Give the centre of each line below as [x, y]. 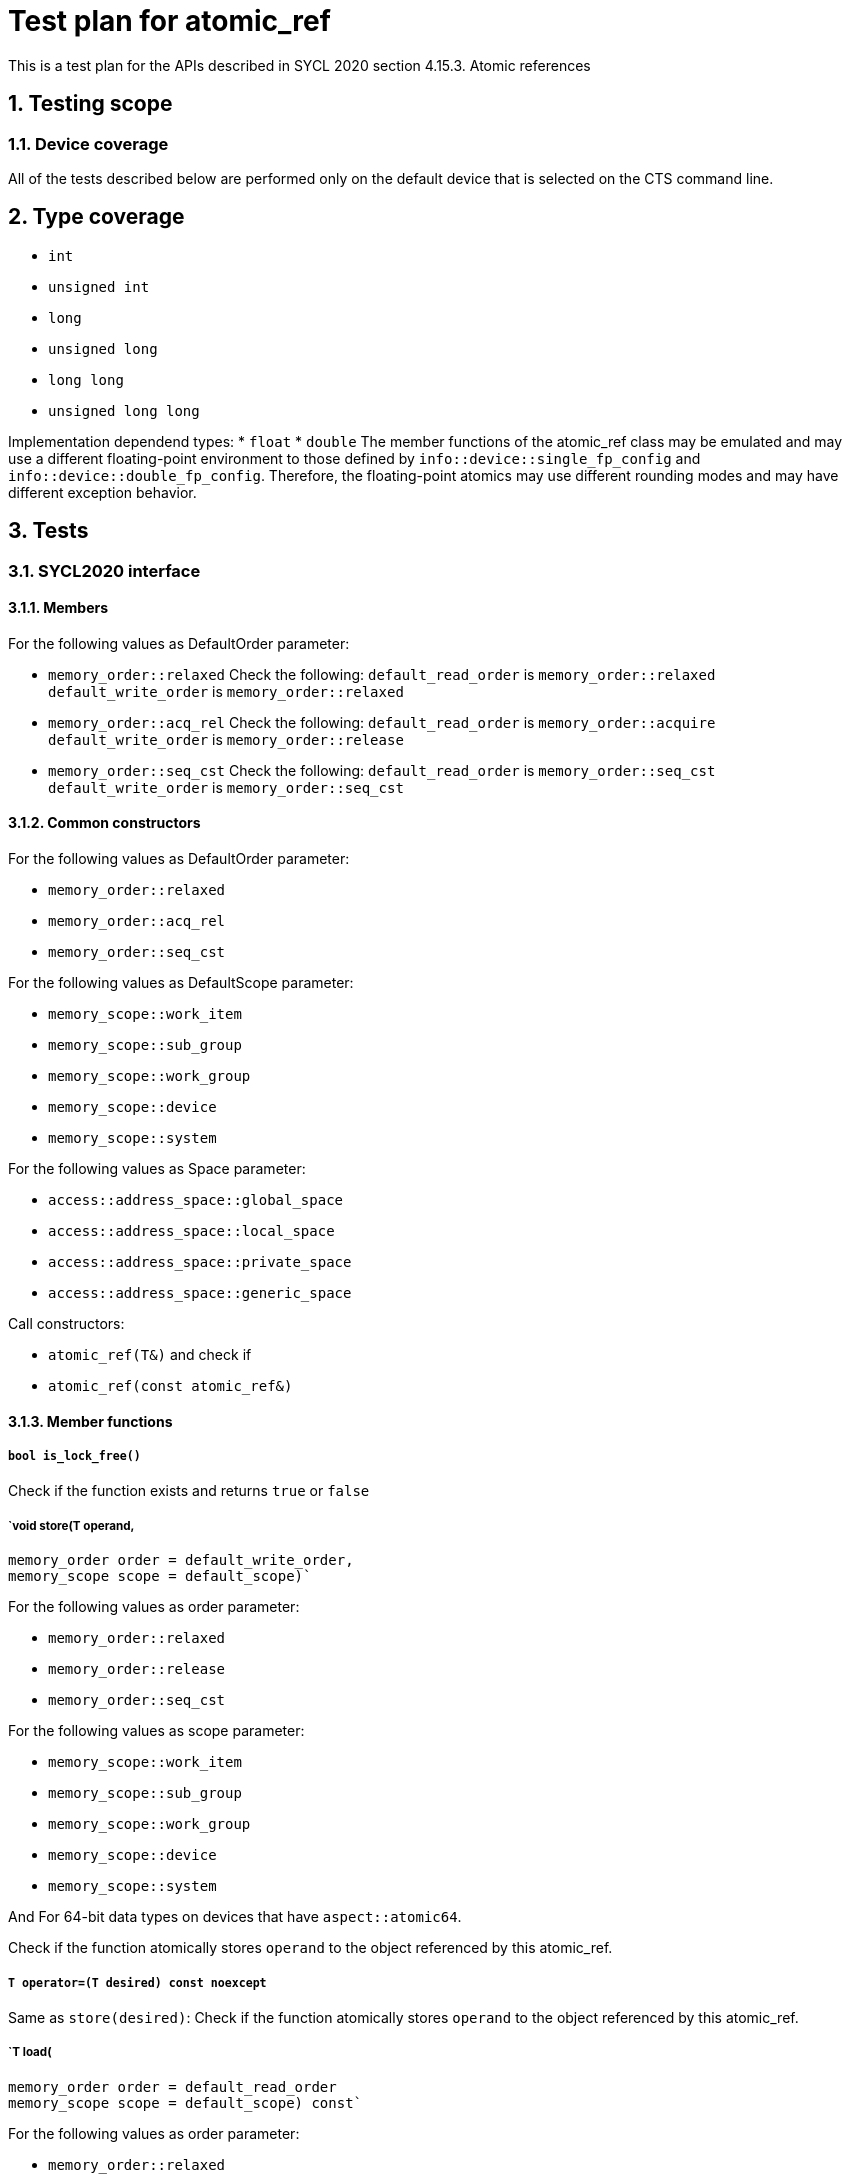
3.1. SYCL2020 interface [104, 570]
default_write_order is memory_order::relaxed [226, 691]
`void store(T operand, [71, 1525]
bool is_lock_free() [74, 1456]
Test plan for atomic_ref [169, 21]
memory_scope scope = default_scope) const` [185, 2102]
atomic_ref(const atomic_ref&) [170, 1386]
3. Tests [48, 531]
